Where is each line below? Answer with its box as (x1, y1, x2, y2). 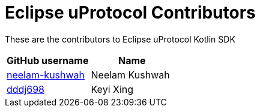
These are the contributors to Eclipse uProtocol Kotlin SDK (5, 34, 235, 44)
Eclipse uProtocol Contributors (5, 2, 256, 23)
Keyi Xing (91, 83, 134, 95)
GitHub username (7, 54, 89, 66)
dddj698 (7, 83, 45, 95)
